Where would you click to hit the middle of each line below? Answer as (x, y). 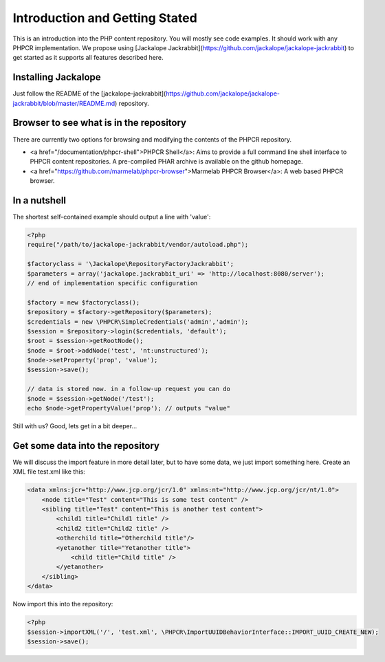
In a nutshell (40, 200)
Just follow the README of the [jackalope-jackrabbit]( (89, 93)
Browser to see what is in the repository (100, 123)
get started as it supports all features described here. (88, 58)
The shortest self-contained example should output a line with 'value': (112, 217)
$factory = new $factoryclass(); (84, 302)
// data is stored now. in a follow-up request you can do (129, 389)
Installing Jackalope (57, 77)
